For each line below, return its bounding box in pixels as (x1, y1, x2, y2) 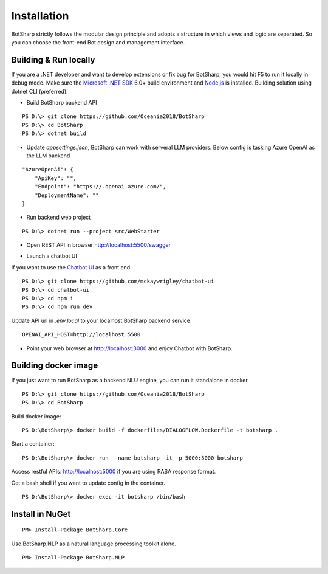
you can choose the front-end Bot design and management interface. (11, 38, 185, 46)
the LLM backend (26, 152, 70, 159)
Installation (11, 9, 69, 22)
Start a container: (11, 440, 55, 448)
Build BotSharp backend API (26, 99, 97, 106)
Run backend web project (26, 213, 91, 221)
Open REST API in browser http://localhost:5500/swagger (26, 241, 171, 249)
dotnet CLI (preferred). (11, 88, 68, 95)
